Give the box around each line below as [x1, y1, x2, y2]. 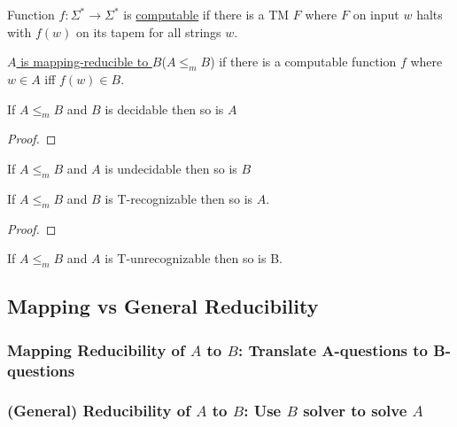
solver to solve [303, 400, 407, 422]
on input [352, 5, 399, 23]
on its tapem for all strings [75, 22, 221, 41]
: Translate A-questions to [237, 338, 429, 361]
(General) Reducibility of [7, 400, 190, 422]
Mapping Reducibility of [7, 338, 185, 361]
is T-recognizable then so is [105, 189, 253, 207]
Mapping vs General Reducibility [7, 292, 319, 320]
